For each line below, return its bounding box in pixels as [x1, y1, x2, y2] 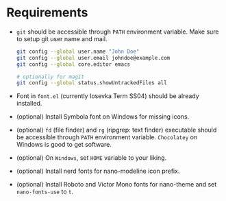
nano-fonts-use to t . [16, 187, 73, 196]
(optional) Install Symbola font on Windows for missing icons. [16, 113, 190, 121]
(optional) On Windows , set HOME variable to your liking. [16, 154, 167, 162]
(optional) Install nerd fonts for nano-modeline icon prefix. [16, 167, 180, 176]
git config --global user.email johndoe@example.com [16, 54, 171, 61]
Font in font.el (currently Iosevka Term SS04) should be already [16, 92, 199, 100]
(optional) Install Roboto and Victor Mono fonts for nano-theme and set [16, 180, 217, 189]
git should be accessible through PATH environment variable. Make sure [16, 27, 220, 36]
